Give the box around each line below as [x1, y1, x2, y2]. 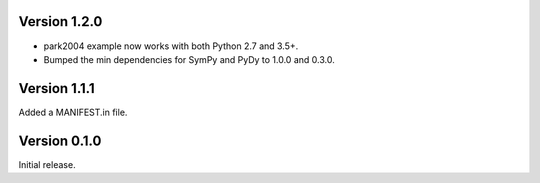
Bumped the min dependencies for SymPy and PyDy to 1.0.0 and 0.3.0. [43, 53, 335, 65]
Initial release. [18, 158, 76, 170]
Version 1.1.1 [18, 80, 95, 97]
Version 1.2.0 [18, 13, 103, 30]
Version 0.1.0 [18, 132, 102, 149]
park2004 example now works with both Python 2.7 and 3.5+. [43, 40, 299, 52]
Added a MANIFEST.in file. [18, 106, 128, 118]
